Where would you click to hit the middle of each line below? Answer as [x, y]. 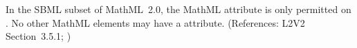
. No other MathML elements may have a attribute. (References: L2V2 [155, 22]
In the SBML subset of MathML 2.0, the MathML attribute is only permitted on [178, 9]
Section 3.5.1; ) [38, 36]
